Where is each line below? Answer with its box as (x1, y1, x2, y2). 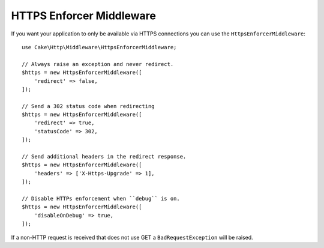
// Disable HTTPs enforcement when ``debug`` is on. (22, 195, 180, 202)
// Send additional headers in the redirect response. (22, 153, 187, 160)
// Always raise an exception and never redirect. (22, 61, 174, 67)
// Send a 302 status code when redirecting (22, 103, 155, 109)
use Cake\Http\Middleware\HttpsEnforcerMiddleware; (22, 44, 177, 50)
